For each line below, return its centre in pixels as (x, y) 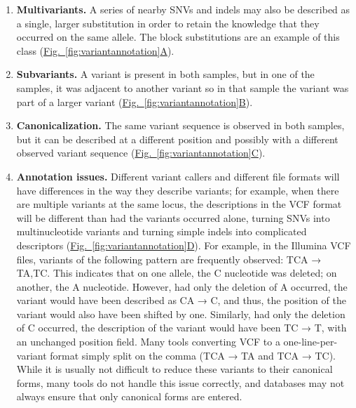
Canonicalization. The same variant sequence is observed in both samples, (180, 125)
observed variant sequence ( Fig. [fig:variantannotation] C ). (141, 153)
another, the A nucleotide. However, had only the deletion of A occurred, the (182, 286)
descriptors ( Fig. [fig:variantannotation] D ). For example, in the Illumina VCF (184, 245)
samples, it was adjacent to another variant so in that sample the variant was (183, 87)
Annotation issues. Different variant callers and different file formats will (178, 176)
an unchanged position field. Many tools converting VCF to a (148, 342)
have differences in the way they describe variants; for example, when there (178, 190)
